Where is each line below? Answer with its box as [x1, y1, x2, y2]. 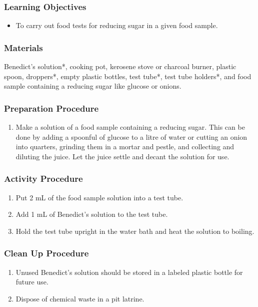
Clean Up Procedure [4, 247, 89, 259]
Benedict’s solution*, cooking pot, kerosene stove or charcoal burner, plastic [4, 61, 236, 72]
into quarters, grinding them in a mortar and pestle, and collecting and [15, 141, 234, 152]
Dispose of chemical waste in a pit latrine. [15, 293, 144, 303]
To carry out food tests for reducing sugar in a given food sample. [15, 20, 218, 31]
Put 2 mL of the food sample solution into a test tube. [15, 192, 183, 202]
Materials [4, 41, 43, 54]
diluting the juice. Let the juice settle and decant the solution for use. [15, 151, 229, 161]
